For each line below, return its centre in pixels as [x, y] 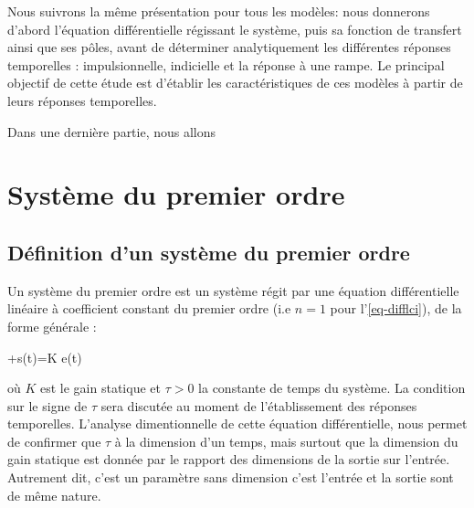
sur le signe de [47, 405]
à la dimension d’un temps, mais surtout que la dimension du [286, 441]
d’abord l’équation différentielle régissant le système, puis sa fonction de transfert [235, 29]
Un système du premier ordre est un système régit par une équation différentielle [233, 290]
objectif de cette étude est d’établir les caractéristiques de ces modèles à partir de [235, 83]
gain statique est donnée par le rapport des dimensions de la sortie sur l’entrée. [229, 459]
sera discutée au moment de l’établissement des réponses [259, 405]
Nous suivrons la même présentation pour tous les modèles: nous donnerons [219, 11]
